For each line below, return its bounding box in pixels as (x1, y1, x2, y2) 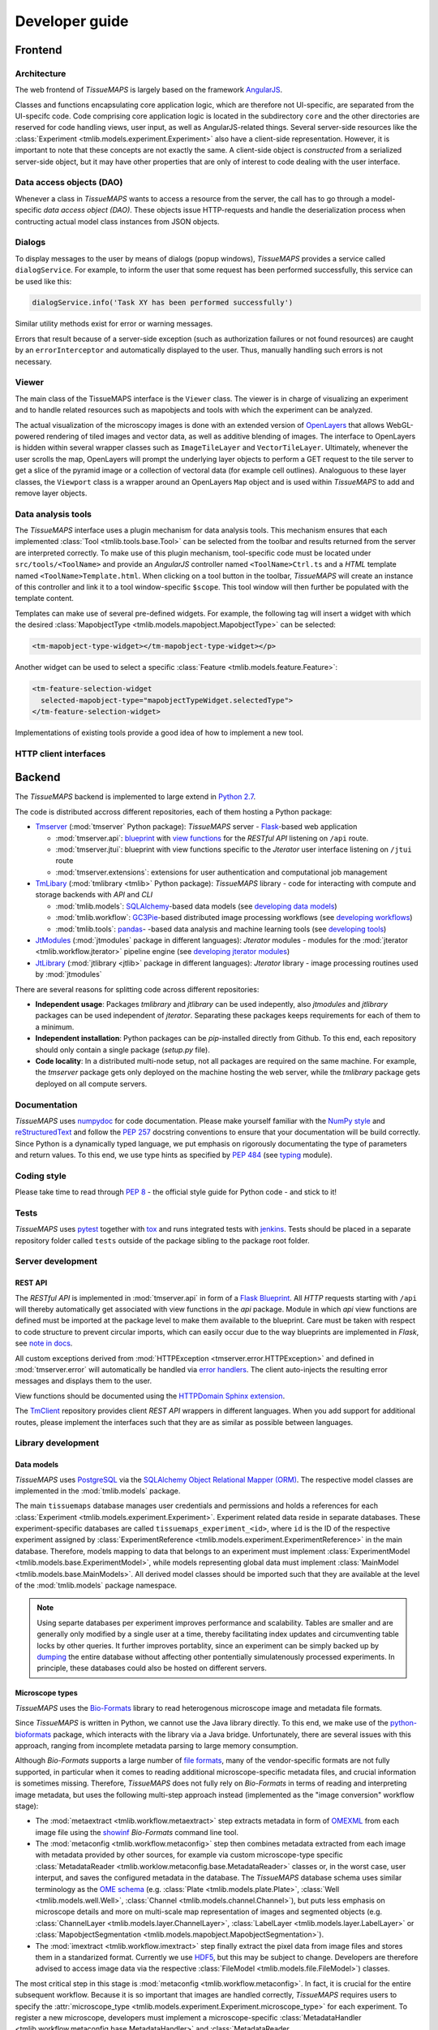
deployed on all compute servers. (35, 1078, 148, 1088)
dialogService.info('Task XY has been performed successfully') (32, 298, 294, 308)
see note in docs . (15, 1338, 73, 1348)
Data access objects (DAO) (15, 177, 123, 188)
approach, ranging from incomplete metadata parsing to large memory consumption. (15, 1740, 298, 1750)
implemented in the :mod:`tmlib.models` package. (15, 1486, 181, 1496)
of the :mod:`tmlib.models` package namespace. (15, 1580, 178, 1591)
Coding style (15, 1170, 67, 1181)
